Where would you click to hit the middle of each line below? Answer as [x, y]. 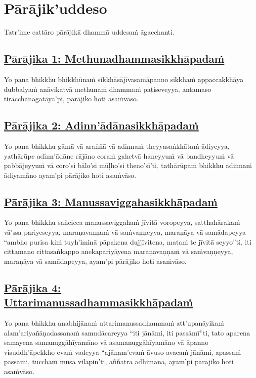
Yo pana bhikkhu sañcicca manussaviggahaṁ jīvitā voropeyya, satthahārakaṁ [122, 222]
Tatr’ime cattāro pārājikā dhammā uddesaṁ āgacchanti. [89, 32]
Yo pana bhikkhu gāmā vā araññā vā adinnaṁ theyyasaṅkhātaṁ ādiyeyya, [117, 146]
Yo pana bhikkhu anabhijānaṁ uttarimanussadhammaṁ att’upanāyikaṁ [114, 323]
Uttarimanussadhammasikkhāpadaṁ [99, 302]
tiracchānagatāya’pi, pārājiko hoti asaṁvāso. [71, 99]
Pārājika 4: [33, 287]
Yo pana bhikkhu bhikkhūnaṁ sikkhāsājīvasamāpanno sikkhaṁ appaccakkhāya [124, 79]
